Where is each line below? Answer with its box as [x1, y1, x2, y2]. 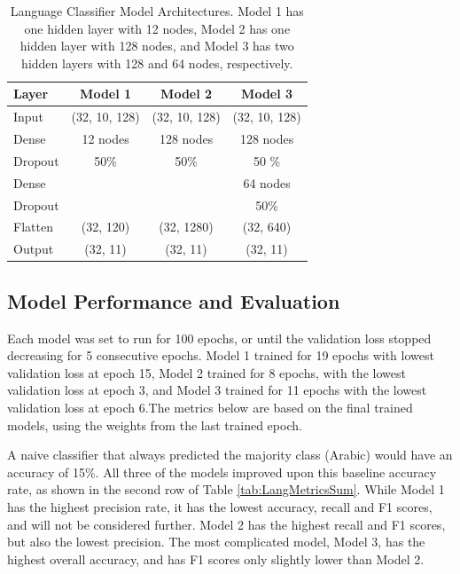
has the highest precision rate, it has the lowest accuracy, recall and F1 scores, [7, 497, 433, 515]
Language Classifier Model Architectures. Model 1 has [10, 2, 304, 20]
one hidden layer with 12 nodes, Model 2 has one [24, 19, 291, 37]
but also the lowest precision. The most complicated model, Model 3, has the [7, 532, 425, 551]
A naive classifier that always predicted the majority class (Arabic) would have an [7, 445, 453, 464]
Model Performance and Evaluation [7, 287, 340, 314]
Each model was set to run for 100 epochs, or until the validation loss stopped [7, 328, 432, 347]
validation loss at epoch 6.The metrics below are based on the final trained [7, 397, 413, 416]
